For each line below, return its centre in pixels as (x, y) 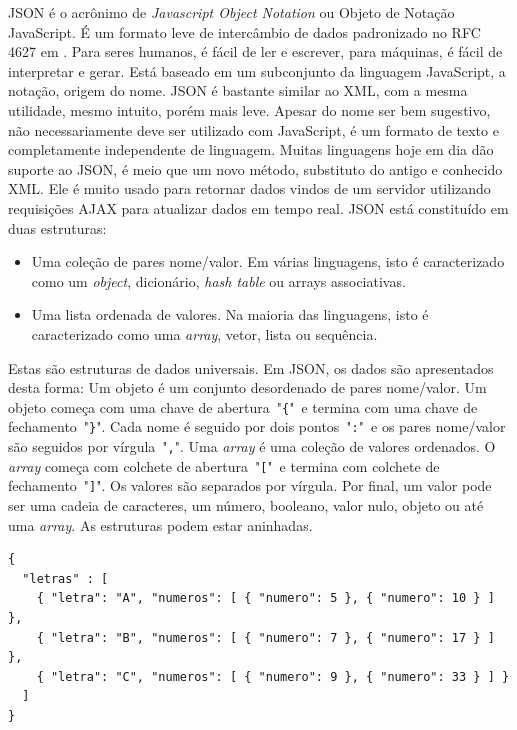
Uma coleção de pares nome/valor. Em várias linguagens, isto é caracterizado (268, 261)
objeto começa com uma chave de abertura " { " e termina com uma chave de (243, 406)
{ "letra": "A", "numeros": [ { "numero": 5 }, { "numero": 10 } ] (265, 598)
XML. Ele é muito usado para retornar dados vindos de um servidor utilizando (249, 188)
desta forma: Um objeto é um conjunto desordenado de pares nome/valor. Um (247, 387)
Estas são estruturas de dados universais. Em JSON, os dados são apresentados (251, 367)
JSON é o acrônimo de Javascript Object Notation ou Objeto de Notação (231, 12)
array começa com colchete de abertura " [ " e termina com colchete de (224, 465)
